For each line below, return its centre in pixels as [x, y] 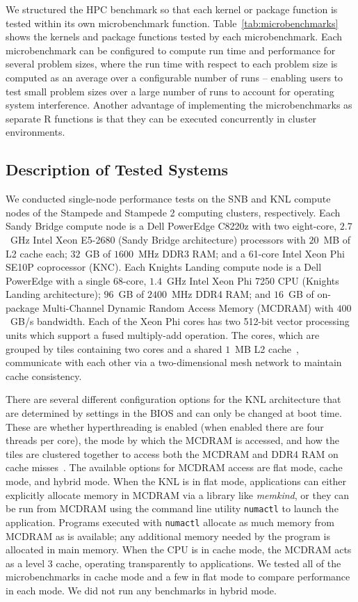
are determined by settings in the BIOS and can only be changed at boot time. [174, 413]
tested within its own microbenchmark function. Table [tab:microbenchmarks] [172, 23]
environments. [35, 132]
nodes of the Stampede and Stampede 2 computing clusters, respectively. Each [173, 212]
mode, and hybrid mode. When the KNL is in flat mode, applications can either [176, 481]
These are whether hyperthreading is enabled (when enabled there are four [165, 426]
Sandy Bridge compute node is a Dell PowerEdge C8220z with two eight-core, [171, 226]
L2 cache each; [36, 253]
